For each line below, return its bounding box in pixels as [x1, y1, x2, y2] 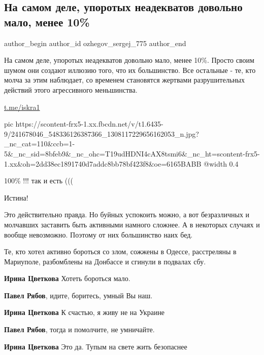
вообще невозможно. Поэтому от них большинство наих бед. [4, 229, 193, 240]
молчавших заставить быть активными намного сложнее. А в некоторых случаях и [4, 219, 260, 229]
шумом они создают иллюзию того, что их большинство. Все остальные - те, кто [4, 64, 256, 75]
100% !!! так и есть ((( [4, 175, 74, 186]
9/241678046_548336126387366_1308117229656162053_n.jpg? [4, 128, 199, 139]
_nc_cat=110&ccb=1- [4, 138, 75, 149]
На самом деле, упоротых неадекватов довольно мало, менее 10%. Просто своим [4, 55, 254, 65]
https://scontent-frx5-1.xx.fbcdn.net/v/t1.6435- [15, 119, 163, 129]
